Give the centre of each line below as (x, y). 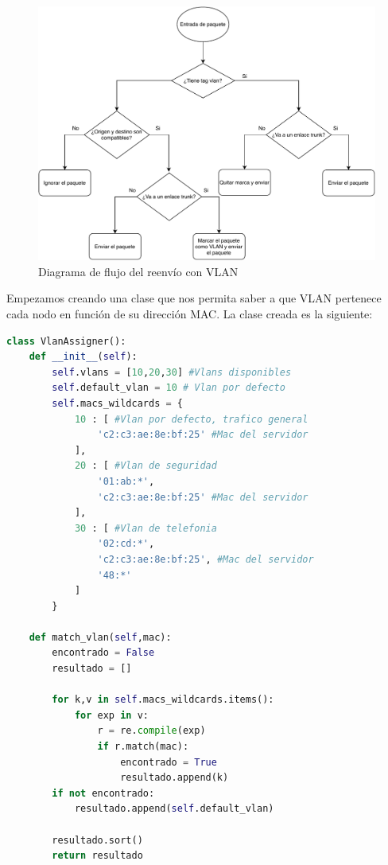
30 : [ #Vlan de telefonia (145, 528)
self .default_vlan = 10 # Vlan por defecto (169, 388)
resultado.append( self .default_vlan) (174, 809)
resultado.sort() (97, 840)
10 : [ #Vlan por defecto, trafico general (191, 419)
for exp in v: (111, 715)
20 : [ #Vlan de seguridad (145, 466)
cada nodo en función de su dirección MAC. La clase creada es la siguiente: (190, 314)
